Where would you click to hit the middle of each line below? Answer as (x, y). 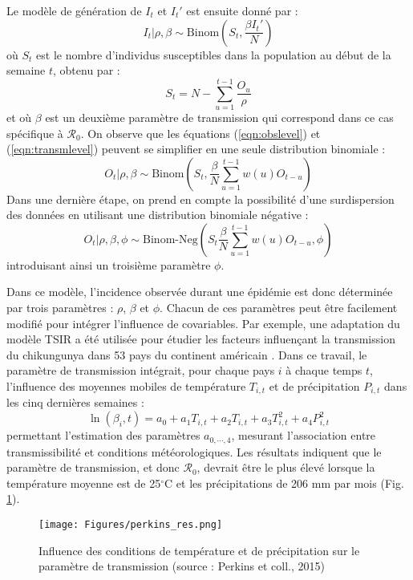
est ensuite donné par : (242, 10)
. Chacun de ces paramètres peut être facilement (279, 308)
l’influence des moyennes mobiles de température (126, 386)
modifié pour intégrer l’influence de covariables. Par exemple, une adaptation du (203, 323)
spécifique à (35, 133)
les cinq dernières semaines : (75, 402)
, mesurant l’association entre (304, 435)
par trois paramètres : (60, 308)
